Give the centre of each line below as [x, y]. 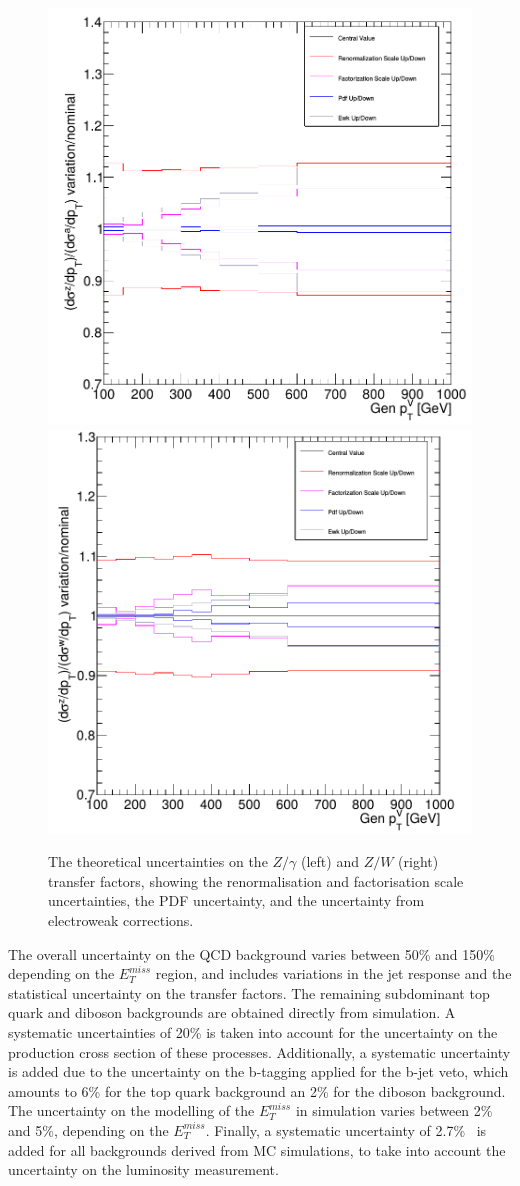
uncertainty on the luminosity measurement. [143, 1169]
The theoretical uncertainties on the [158, 861]
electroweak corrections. [121, 920]
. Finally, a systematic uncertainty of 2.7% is [346, 1129]
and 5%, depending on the [88, 1129]
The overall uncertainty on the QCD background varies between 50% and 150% [251, 953]
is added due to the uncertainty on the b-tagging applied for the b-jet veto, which [258, 1071]
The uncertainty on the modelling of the [131, 1110]
